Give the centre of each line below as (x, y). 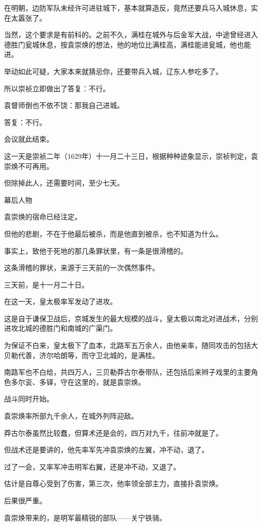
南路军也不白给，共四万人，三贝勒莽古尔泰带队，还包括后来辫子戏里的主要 (127, 372)
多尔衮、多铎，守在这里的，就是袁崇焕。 (78, 382)
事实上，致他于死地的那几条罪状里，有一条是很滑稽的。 (96, 250)
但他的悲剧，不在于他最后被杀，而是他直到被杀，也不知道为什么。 (113, 233)
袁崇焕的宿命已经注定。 (43, 217)
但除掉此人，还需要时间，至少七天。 (64, 183)
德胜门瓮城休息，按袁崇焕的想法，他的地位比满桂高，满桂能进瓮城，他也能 (127, 44)
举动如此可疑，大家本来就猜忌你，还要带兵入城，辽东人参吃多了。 (113, 71)
